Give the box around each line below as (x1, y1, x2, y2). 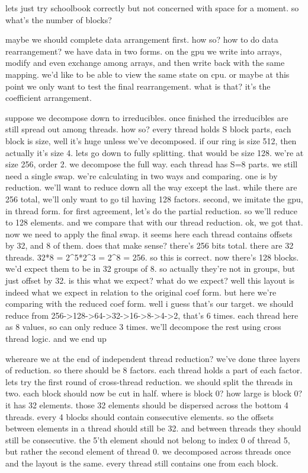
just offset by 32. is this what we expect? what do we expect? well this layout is (5, 274, 295, 287)
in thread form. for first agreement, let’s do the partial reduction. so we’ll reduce (5, 204, 297, 217)
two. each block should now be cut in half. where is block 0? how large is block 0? (5, 387, 303, 399)
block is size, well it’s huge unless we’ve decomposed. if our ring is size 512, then (5, 134, 297, 147)
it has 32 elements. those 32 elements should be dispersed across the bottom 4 (5, 399, 288, 411)
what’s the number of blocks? (5, 13, 112, 26)
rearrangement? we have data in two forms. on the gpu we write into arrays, (5, 45, 282, 57)
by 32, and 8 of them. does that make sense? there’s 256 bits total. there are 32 (5, 239, 294, 252)
